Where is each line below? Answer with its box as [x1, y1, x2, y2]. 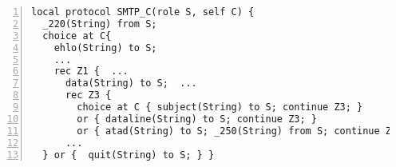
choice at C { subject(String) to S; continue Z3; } [77, 101, 363, 113]
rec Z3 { [65, 89, 112, 101]
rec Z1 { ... [53, 66, 129, 78]
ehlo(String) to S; [53, 42, 157, 54]
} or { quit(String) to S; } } [42, 149, 215, 161]
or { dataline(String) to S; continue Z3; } [77, 113, 317, 125]
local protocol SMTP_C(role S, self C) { [31, 6, 255, 18]
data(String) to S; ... [65, 78, 197, 89]
